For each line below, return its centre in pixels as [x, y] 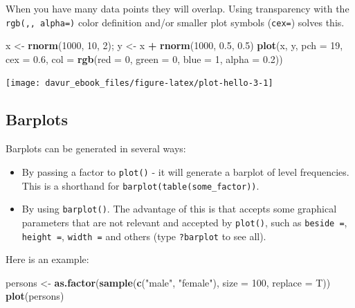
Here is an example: [47, 259]
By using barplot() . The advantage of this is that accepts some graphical [179, 209]
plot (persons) [35, 296]
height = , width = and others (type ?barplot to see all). [144, 236]
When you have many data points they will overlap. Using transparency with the [177, 8]
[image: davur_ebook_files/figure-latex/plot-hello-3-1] [139, 83]
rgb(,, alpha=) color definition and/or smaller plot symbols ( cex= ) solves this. [175, 22]
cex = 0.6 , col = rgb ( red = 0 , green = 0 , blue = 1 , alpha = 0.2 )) [144, 58]
